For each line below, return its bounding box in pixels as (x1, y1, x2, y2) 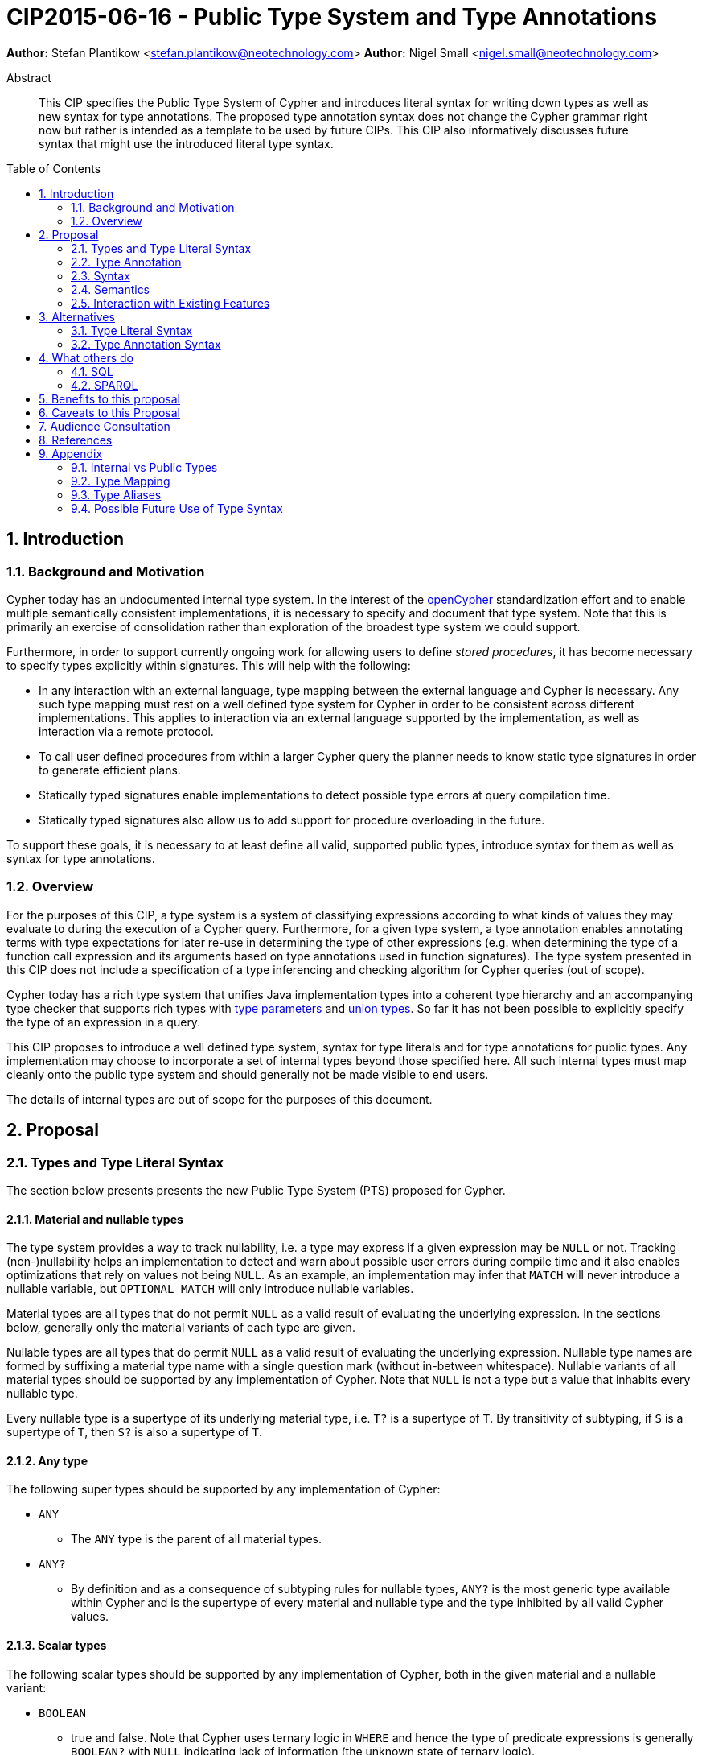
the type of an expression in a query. (6, 1014, 201, 1029)
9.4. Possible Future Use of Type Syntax (71, 501, 283, 515)
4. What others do (39, 350, 133, 365)
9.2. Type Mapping (71, 473, 170, 488)
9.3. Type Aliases (71, 487, 162, 502)
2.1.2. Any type (6, 1453, 88, 1468)
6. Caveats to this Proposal (39, 405, 180, 419)
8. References (39, 432, 113, 447)
